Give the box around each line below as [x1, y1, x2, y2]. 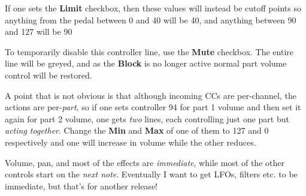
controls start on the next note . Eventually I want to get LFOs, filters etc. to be [5, 168, 298, 180]
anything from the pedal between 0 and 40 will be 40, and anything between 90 [5, 13, 296, 26]
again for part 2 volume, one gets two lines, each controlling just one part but [5, 112, 289, 125]
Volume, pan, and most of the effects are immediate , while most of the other [5, 156, 284, 168]
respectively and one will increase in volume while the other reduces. [5, 135, 256, 148]
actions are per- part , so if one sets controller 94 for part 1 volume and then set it [5, 101, 301, 113]
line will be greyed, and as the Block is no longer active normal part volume [5, 57, 287, 70]
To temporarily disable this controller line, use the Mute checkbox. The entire [5, 45, 294, 58]
